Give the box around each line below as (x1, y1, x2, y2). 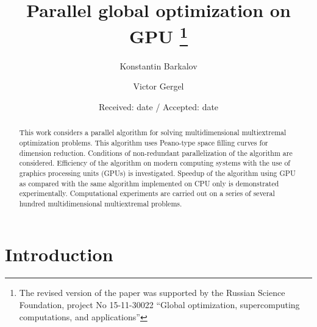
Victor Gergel (133, 80, 184, 93)
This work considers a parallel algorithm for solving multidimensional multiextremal (19, 127, 287, 138)
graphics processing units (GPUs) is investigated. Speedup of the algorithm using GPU (19, 167, 296, 178)
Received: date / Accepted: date (98, 100, 219, 113)
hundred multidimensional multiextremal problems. (19, 198, 182, 208)
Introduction (5, 242, 113, 267)
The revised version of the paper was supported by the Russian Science (19, 286, 285, 299)
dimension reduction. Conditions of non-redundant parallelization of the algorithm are (19, 147, 293, 158)
